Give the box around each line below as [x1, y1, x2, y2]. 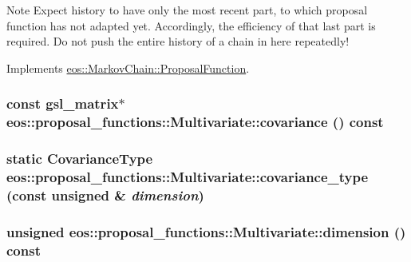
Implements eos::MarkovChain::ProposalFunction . [6, 59, 250, 76]
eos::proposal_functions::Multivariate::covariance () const [6, 112, 384, 132]
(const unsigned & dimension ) [6, 185, 204, 204]
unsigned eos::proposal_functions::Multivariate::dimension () [6, 221, 406, 241]
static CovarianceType [6, 149, 153, 169]
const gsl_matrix [6, 93, 119, 113]
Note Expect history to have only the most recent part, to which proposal [6, 2, 368, 18]
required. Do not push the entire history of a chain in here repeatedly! [6, 33, 350, 50]
